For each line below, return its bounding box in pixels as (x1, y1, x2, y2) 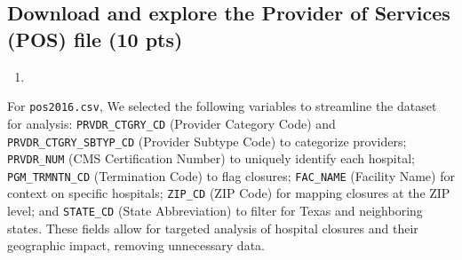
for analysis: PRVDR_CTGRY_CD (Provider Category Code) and (7, 114, 336, 132)
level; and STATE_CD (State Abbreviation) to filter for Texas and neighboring (7, 201, 423, 220)
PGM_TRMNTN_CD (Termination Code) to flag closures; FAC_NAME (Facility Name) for (7, 166, 455, 185)
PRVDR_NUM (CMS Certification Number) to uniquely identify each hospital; (7, 149, 415, 168)
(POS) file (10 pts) (7, 25, 183, 52)
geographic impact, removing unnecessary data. (7, 236, 265, 255)
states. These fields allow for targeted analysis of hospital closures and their (7, 218, 418, 237)
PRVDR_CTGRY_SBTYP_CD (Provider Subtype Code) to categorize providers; (7, 131, 407, 150)
